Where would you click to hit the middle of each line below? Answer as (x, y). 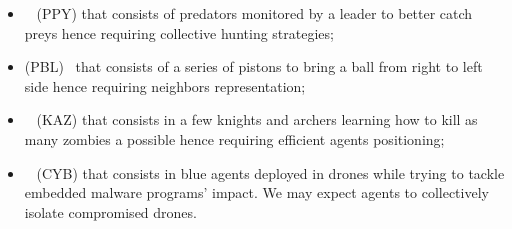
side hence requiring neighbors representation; (165, 85)
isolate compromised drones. (110, 211)
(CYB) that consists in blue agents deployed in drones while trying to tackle (270, 172)
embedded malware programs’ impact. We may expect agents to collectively (256, 192)
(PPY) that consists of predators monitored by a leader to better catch (254, 13)
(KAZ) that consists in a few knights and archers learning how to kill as (257, 119)
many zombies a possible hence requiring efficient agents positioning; (234, 138)
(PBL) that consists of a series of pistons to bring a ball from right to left (253, 66)
